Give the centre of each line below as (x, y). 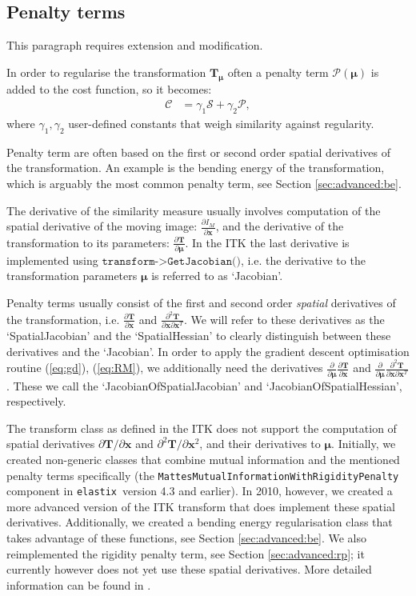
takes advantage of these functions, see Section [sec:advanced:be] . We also (186, 538)
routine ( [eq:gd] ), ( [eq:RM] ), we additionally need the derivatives (165, 368)
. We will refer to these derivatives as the (284, 319)
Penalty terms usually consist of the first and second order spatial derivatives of (201, 302)
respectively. (36, 401)
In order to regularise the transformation (106, 72)
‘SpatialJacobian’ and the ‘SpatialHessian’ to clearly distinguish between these (199, 335)
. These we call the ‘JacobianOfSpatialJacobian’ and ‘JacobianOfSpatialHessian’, (204, 385)
